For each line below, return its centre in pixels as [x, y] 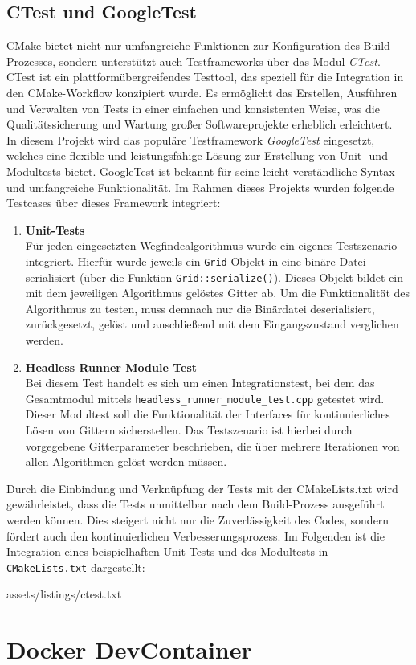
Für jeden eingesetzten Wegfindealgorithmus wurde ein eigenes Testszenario [211, 245]
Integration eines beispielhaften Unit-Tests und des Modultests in [167, 551]
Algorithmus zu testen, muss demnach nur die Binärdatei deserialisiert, [200, 308]
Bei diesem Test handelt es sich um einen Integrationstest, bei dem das [200, 383]
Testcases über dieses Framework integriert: [114, 203]
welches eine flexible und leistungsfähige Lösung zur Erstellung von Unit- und [197, 155]
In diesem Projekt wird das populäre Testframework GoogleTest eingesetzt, [191, 139]
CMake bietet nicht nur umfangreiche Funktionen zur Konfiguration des [183, 45]
